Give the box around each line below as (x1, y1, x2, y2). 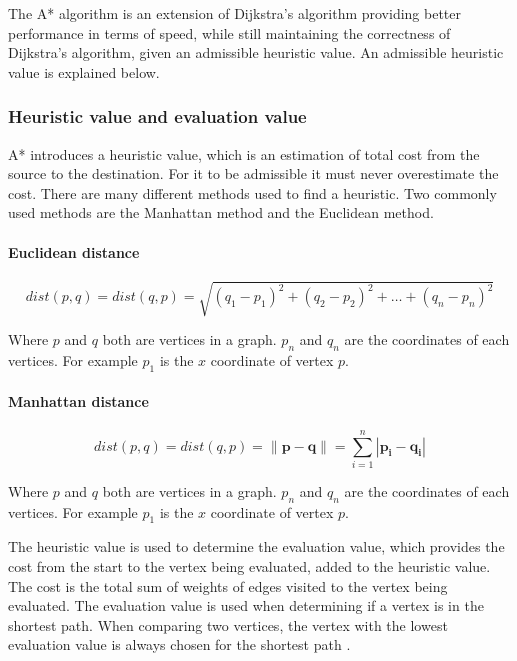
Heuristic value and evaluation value (8, 104, 307, 129)
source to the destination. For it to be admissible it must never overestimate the (8, 163, 499, 184)
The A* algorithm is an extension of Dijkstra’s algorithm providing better (8, 3, 462, 23)
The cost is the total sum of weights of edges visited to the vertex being (8, 575, 448, 596)
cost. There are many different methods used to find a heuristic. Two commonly (8, 182, 497, 203)
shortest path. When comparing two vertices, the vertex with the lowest (8, 614, 448, 635)
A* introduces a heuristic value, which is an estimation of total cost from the (8, 143, 480, 164)
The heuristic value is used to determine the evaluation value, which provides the (8, 536, 505, 557)
